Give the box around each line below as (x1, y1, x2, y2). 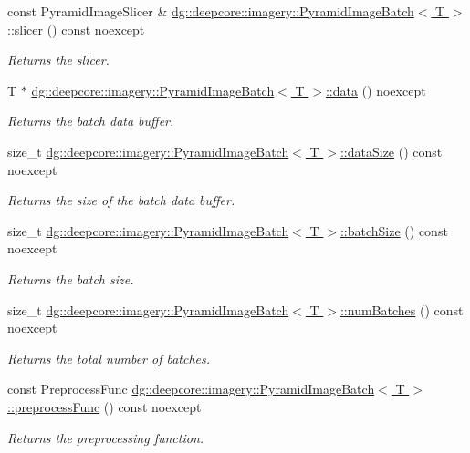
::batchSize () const (339, 221, 448, 240)
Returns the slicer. (7, 50, 110, 69)
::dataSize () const (339, 141, 443, 160)
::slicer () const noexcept (7, 19, 145, 38)
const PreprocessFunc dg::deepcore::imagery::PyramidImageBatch (7, 379, 375, 398)
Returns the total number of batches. (7, 348, 211, 367)
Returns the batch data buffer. (7, 111, 174, 130)
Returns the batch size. (7, 269, 134, 288)
